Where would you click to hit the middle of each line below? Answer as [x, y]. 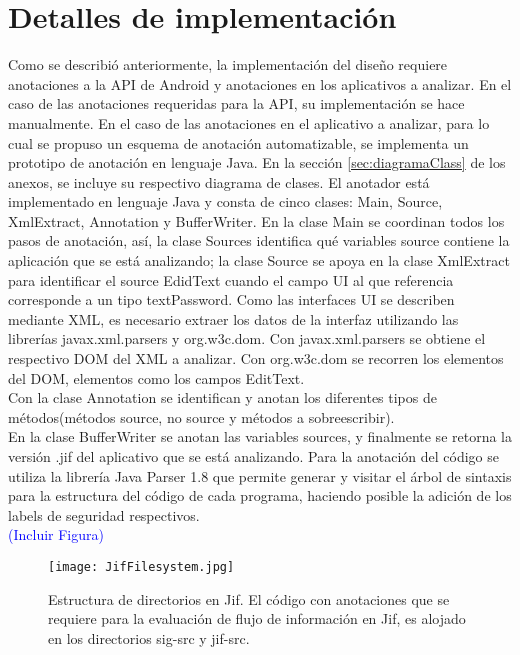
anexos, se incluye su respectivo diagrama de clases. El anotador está [219, 181]
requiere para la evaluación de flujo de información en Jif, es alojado [257, 618]
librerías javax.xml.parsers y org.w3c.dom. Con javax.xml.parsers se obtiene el [247, 338]
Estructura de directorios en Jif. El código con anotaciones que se [249, 598]
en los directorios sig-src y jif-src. [149, 637]
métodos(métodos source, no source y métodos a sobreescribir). [201, 416]
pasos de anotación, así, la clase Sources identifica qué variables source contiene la [259, 240]
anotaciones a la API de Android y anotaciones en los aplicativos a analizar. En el [260, 83]
